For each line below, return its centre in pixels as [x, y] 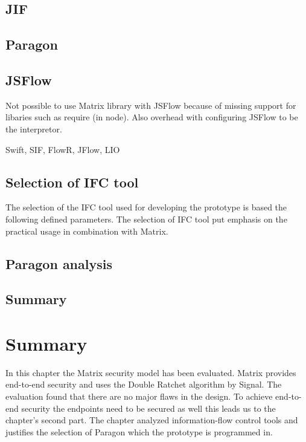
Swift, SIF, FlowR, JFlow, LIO [63, 149]
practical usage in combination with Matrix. [87, 231]
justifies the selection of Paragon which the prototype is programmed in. [139, 431]
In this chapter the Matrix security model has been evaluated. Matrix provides [151, 372]
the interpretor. [34, 128]
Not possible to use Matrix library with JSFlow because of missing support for [151, 105]
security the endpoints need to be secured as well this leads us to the [148, 408]
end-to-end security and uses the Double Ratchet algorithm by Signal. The [144, 384]
